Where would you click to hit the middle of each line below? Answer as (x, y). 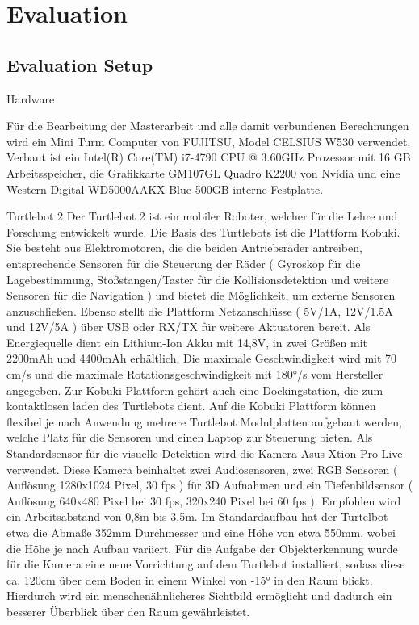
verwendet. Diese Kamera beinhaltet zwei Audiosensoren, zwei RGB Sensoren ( (202, 469)
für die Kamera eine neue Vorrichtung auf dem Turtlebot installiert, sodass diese (206, 564)
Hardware (31, 98)
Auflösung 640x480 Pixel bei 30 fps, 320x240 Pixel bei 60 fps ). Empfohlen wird (204, 500)
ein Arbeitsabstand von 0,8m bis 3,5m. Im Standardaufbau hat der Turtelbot (197, 516)
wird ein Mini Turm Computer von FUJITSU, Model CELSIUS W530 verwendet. (209, 141)
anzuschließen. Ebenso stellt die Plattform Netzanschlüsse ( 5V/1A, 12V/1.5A (200, 310)
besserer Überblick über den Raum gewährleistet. (128, 611)
